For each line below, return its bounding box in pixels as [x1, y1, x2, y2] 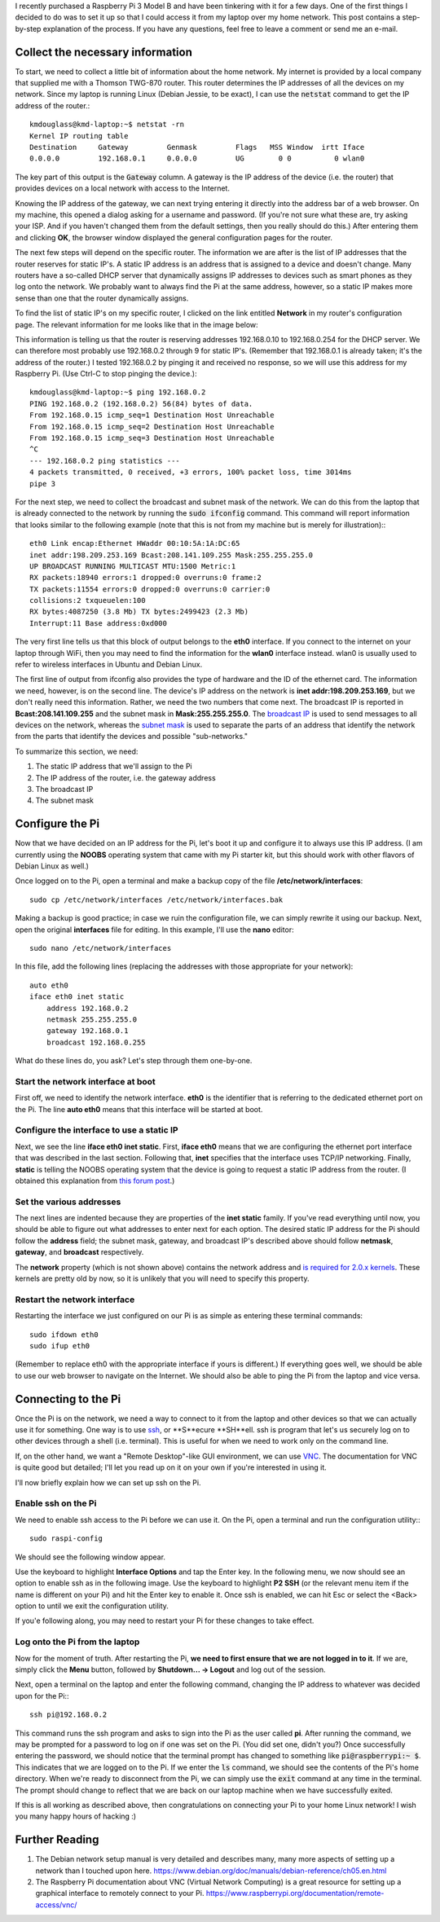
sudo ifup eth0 [29, 1341, 90, 1350]
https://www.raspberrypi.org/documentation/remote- [205, 1889, 385, 1898]
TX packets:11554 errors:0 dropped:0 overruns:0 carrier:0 [29, 584, 271, 594]
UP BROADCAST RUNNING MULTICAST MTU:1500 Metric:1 [29, 561, 236, 570]
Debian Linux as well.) [15, 861, 90, 871]
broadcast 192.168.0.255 [46, 1037, 146, 1047]
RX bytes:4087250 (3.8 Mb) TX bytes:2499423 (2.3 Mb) [29, 607, 249, 617]
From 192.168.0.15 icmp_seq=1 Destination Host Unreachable [29, 411, 275, 420]
